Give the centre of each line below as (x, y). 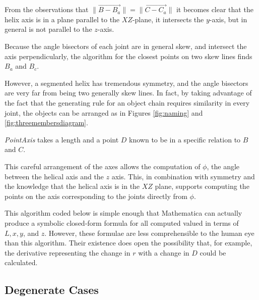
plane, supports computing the (202, 186)
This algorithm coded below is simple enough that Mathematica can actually (123, 213)
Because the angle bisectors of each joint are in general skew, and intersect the (126, 46)
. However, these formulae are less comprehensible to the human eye (149, 233)
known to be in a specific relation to (185, 139)
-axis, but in (228, 19)
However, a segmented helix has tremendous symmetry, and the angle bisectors (126, 83)
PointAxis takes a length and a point (62, 139)
